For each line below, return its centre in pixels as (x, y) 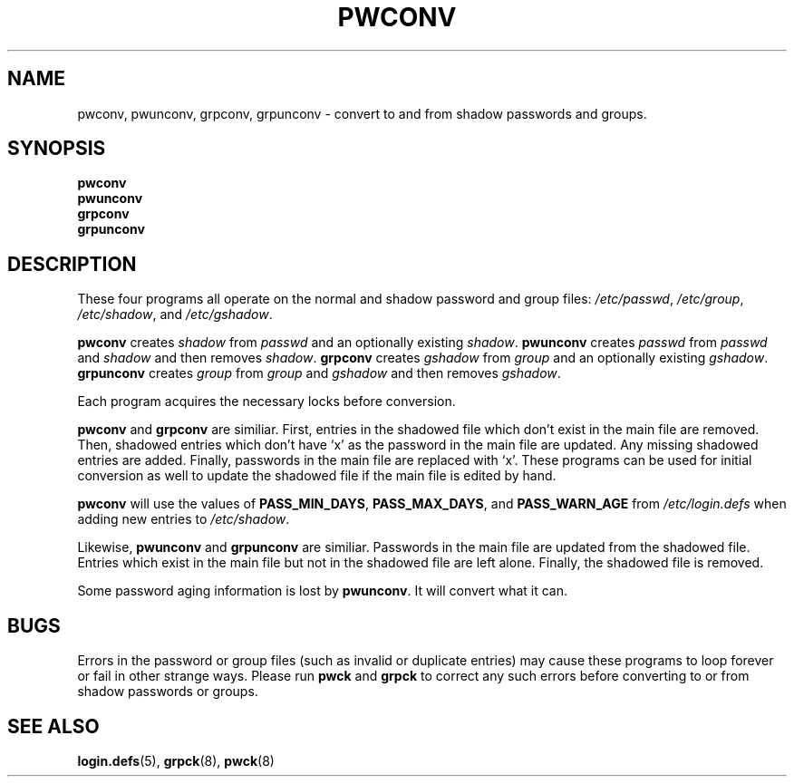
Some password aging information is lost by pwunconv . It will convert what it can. (323, 591)
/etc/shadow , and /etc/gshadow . (175, 315)
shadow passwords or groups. (168, 692)
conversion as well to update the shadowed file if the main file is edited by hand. (317, 476)
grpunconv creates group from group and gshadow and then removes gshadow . (319, 373)
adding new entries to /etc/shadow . (184, 519)
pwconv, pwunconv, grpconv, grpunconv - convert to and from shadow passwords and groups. (362, 113)
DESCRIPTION (72, 264)
